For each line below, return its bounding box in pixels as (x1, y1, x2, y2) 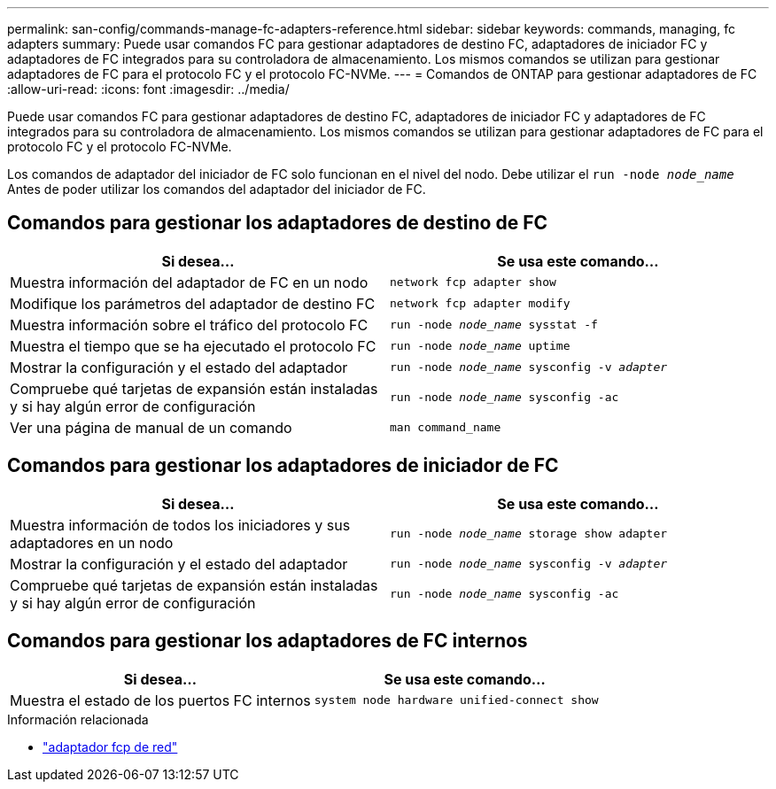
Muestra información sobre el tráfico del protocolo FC (10, 315, 369, 334)
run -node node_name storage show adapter (390, 527, 668, 541)
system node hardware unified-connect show (314, 693, 599, 708)
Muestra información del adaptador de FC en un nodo (10, 273, 369, 291)
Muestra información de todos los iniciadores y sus (10, 515, 351, 534)
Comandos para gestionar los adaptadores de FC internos (7, 630, 528, 653)
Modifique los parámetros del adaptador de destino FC (10, 294, 376, 313)
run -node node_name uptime (390, 339, 570, 353)
